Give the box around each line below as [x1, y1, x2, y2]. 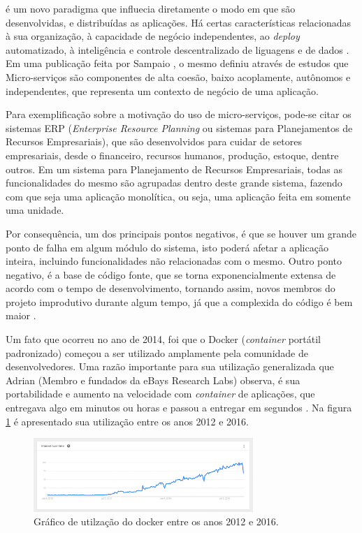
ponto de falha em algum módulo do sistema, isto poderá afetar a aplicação [6, 240, 328, 254]
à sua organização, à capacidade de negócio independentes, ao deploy [6, 29, 300, 43]
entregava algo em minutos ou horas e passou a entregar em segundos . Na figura [6, 400, 352, 415]
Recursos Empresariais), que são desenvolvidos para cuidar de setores [6, 134, 303, 149]
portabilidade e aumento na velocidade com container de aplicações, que [6, 386, 315, 401]
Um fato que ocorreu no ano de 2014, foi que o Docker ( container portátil [6, 332, 321, 346]
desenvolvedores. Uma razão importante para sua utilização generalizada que [6, 359, 334, 374]
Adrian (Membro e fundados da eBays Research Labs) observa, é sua [6, 372, 301, 387]
